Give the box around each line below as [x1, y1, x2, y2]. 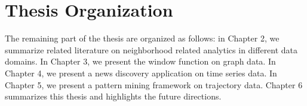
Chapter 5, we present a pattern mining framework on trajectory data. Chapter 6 [5, 78, 303, 91]
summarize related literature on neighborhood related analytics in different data [5, 43, 298, 56]
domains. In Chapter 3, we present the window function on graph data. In [5, 55, 276, 68]
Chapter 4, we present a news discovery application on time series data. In [5, 66, 277, 79]
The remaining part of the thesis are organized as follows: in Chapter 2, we [5, 32, 280, 44]
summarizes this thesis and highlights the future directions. [5, 90, 222, 102]
